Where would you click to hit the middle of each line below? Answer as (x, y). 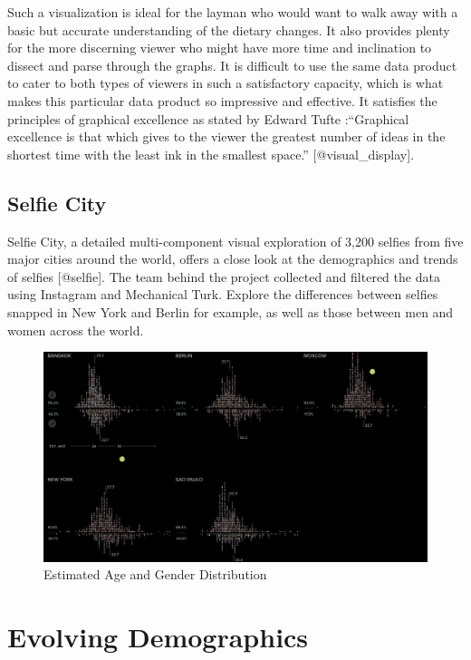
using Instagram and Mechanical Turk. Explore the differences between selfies (223, 294)
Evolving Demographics (158, 636)
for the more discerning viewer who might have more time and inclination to (220, 48)
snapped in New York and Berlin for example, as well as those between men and (231, 311)
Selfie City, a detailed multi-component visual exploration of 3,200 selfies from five (235, 241)
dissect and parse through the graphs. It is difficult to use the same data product (232, 65)
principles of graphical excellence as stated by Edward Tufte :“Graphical (208, 118)
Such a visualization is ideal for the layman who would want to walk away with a (233, 12)
